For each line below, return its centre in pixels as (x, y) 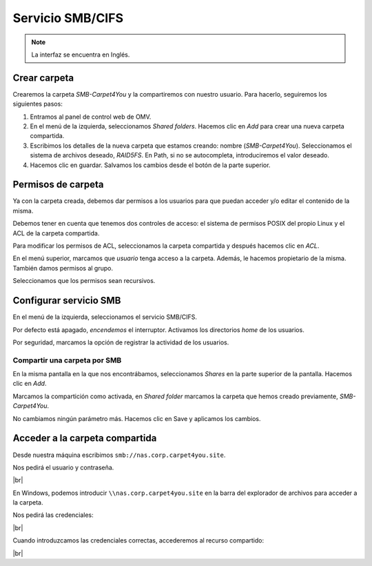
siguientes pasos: (38, 104)
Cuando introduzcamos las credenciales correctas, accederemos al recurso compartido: (138, 540)
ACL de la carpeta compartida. (56, 233)
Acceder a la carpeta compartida (85, 438)
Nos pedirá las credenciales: (53, 515)
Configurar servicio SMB (67, 301)
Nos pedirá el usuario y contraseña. (63, 467)
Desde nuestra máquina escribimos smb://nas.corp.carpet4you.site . (119, 455)
